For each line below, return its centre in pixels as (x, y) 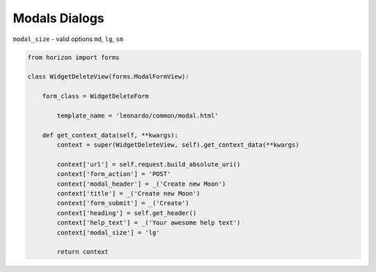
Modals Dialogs (58, 18)
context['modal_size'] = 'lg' (108, 232)
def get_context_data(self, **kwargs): (110, 135)
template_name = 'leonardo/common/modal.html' (138, 115)
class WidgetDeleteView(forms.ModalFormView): (108, 77)
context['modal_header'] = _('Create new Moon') (141, 184)
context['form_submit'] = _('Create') (123, 203)
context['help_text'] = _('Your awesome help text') (149, 223)
